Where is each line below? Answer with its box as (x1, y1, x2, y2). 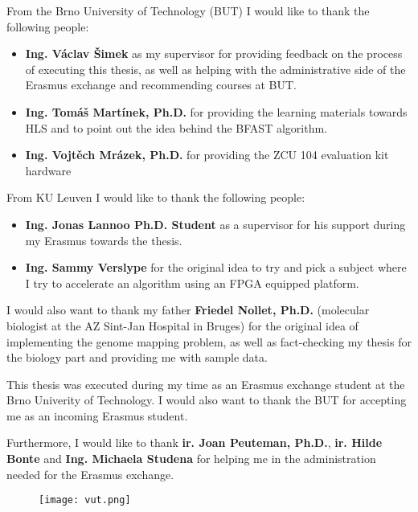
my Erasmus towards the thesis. (25, 231, 182, 248)
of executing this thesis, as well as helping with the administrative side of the (25, 60, 406, 77)
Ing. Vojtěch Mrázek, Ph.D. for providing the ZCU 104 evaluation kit (25, 146, 389, 163)
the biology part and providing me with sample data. (6, 349, 268, 366)
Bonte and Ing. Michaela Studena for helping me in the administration (6, 450, 376, 467)
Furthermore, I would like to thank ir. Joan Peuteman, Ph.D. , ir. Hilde (6, 434, 383, 451)
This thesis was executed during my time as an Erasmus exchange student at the (6, 375, 405, 392)
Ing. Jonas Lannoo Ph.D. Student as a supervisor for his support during (25, 215, 406, 232)
